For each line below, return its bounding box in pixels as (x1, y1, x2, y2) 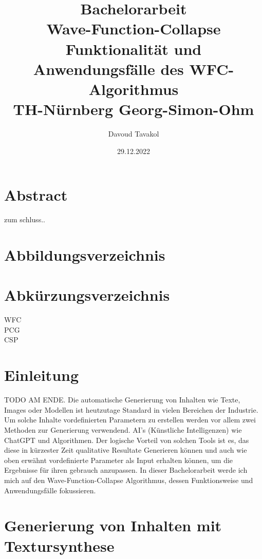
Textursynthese (4, 535, 115, 556)
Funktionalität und (65, 38, 202, 59)
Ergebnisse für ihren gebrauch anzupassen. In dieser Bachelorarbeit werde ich (4, 465, 248, 475)
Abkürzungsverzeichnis (4, 284, 170, 305)
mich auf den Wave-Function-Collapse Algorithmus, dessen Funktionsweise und (4, 474, 253, 485)
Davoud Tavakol (108, 128, 159, 139)
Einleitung (4, 364, 79, 385)
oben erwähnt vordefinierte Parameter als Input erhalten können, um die (4, 454, 233, 465)
